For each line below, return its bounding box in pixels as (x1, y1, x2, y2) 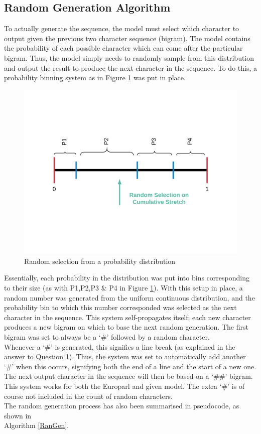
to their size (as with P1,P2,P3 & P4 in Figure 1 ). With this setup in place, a (4, 282, 243, 293)
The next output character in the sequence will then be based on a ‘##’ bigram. (4, 371, 253, 381)
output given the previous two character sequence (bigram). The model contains (4, 33, 250, 43)
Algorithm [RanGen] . (4, 420, 69, 430)
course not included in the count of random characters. (4, 390, 173, 401)
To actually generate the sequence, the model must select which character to (4, 23, 239, 34)
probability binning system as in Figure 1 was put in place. (4, 72, 186, 83)
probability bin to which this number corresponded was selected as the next (4, 302, 237, 313)
